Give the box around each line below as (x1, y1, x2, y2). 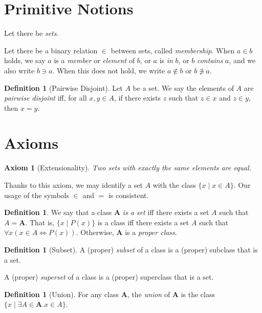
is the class (181, 288, 215, 299)
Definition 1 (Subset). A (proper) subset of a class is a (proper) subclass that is (4, 244, 258, 255)
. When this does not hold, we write (52, 65, 165, 75)
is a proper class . (125, 227, 177, 238)
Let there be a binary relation (4, 45, 98, 55)
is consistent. (108, 189, 149, 200)
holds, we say (4, 55, 46, 66)
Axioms (4, 132, 58, 153)
